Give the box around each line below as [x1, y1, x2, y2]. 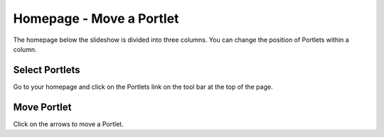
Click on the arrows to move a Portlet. [13, 119, 124, 128]
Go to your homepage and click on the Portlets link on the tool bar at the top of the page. [13, 82, 273, 91]
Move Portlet [13, 101, 72, 113]
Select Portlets [13, 64, 80, 76]
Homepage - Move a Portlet [13, 11, 179, 26]
